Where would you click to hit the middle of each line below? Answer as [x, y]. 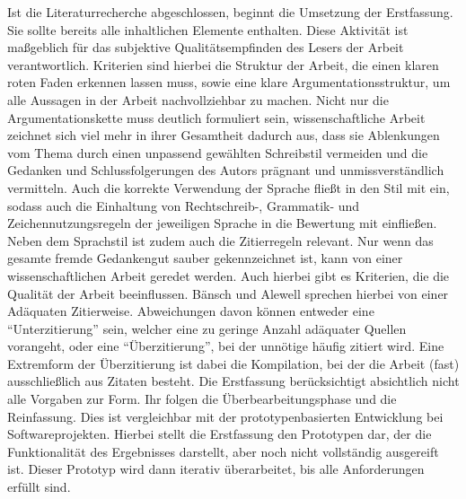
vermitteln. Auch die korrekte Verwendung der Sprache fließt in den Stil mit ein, [229, 187]
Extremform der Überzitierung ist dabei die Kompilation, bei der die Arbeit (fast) [233, 363]
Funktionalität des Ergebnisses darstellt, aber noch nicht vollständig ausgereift [223, 451]
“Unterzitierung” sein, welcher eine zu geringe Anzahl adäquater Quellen [207, 328]
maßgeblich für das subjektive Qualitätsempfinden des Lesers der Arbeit [206, 47]
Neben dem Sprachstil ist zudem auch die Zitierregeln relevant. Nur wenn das [220, 240]
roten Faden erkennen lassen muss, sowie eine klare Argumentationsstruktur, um [229, 82]
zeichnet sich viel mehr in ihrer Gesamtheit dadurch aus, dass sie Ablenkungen [224, 135]
